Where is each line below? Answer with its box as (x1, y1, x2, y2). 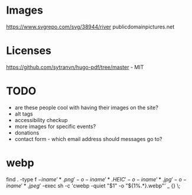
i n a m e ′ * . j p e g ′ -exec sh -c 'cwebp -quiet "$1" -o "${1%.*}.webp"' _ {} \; (6, 182, 181, 189)
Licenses (6, 44, 52, 57)
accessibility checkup (14, 116, 68, 123)
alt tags (14, 110, 34, 117)
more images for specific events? (14, 123, 96, 130)
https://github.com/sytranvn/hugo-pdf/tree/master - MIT (6, 63, 144, 71)
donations (14, 129, 40, 136)
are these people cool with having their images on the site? (14, 104, 158, 111)
